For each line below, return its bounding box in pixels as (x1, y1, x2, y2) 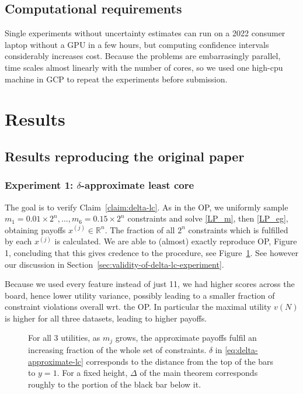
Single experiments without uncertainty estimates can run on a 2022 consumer (5, 27, 285, 39)
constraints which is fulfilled (188, 223, 288, 236)
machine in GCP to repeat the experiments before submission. (5, 72, 228, 85)
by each (5, 235, 32, 247)
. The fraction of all (105, 223, 175, 236)
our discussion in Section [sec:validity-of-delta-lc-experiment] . (5, 258, 224, 270)
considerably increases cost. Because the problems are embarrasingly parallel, (5, 50, 281, 62)
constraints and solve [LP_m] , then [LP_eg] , (127, 212, 288, 224)
